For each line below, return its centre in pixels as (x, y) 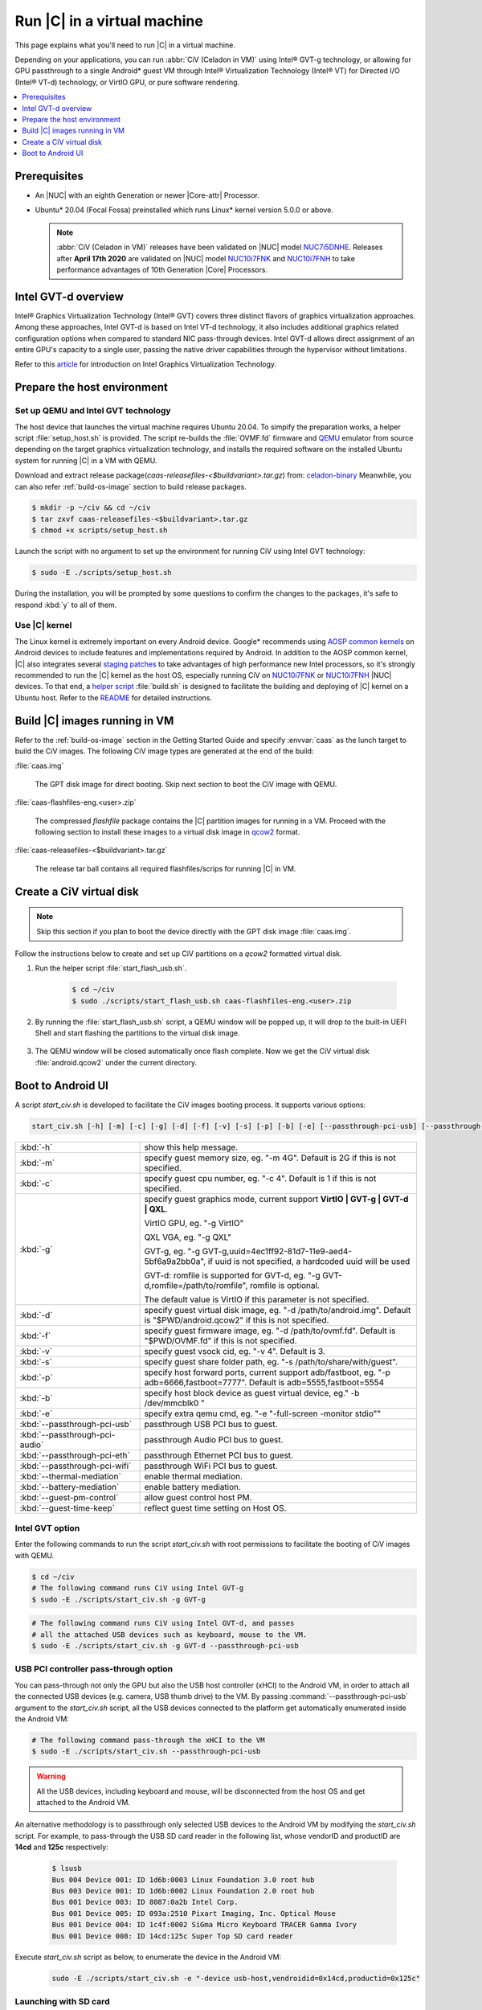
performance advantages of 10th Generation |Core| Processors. (162, 269)
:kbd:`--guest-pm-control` (69, 1497)
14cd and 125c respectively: (61, 1847)
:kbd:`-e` (36, 1413)
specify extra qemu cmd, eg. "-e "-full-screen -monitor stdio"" (263, 1413)
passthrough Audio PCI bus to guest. (214, 1439)
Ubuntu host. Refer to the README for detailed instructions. (114, 697)
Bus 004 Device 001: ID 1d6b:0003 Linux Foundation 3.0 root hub (183, 1880)
